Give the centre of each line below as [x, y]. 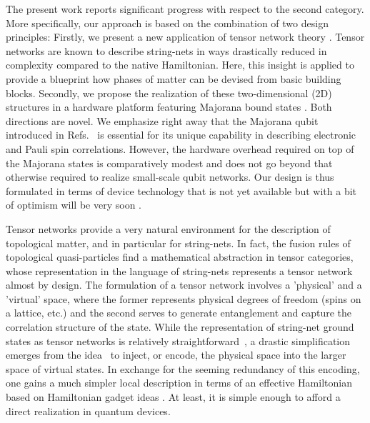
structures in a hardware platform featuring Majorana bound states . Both [169, 107]
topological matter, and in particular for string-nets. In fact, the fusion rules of [178, 243]
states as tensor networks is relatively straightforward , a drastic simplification [178, 340]
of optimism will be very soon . [74, 205]
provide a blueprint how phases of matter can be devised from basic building [174, 78]
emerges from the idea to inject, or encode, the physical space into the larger [176, 355]
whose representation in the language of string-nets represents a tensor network [179, 270]
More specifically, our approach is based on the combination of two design [167, 23]
